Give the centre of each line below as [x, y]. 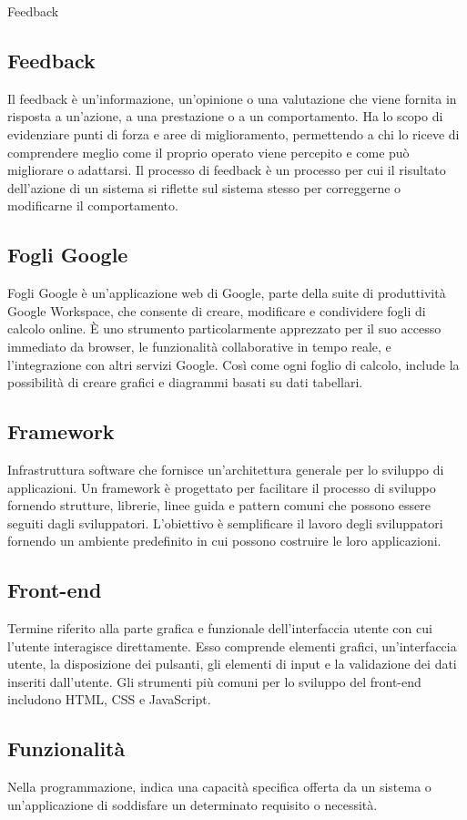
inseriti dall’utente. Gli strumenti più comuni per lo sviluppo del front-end [214, 681]
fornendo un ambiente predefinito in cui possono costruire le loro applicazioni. [224, 541]
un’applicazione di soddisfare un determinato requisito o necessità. [193, 804]
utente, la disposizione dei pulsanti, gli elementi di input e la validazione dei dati [232, 664]
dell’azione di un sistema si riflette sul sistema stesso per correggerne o [204, 187]
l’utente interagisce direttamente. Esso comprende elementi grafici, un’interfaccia [232, 646]
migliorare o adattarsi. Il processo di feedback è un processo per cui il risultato [227, 170]
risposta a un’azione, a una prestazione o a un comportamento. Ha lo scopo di [225, 116]
